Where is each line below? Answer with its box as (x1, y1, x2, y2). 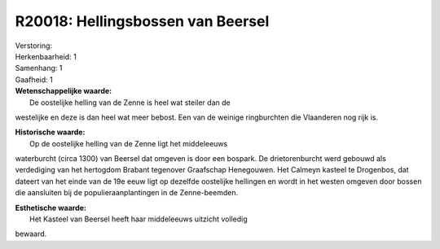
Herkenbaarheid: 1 (15, 51, 77, 61)
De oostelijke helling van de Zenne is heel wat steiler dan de (29, 98, 231, 107)
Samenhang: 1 (15, 63, 63, 73)
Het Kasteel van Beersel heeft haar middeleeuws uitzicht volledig (29, 214, 248, 224)
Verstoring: (15, 41, 53, 50)
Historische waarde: (15, 127, 86, 138)
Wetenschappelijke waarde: (15, 86, 112, 96)
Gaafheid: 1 (15, 74, 53, 85)
